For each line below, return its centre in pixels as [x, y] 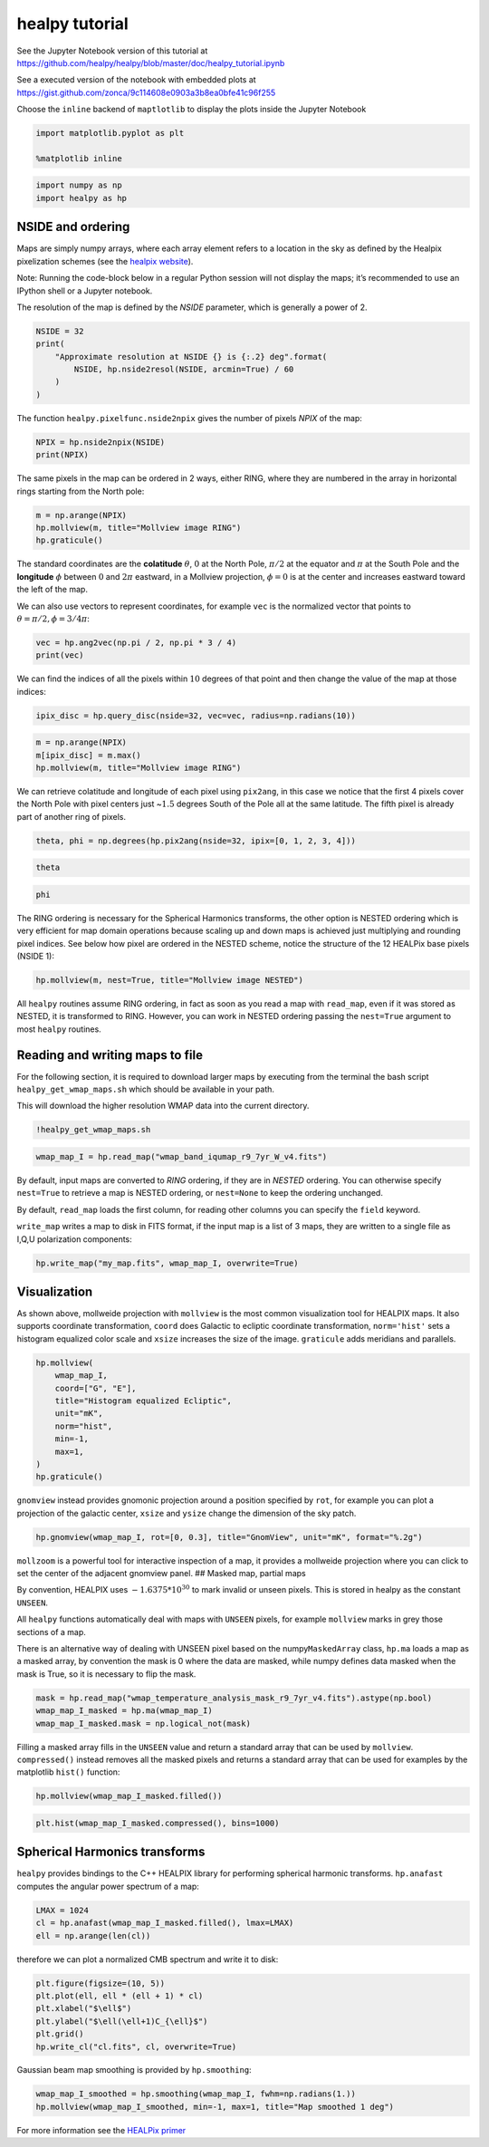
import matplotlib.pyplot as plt [110, 133]
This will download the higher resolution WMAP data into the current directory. [163, 1106]
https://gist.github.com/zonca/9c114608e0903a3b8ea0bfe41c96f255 [146, 92]
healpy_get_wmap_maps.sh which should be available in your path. [146, 1089]
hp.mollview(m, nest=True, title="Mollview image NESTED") [169, 980]
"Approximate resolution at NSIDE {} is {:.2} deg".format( [191, 356]
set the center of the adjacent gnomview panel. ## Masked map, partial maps [162, 1574]
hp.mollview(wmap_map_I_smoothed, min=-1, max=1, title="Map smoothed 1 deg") [215, 2107]
